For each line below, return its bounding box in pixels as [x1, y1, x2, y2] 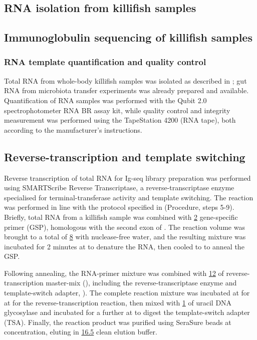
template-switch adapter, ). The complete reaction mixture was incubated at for [4, 287, 250, 298]
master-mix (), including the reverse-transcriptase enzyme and [46, 277, 237, 288]
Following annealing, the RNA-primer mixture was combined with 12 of [4, 267, 224, 278]
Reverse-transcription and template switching [4, 149, 245, 164]
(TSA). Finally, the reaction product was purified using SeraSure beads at [4, 316, 231, 327]
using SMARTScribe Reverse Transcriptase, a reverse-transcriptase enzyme [4, 182, 234, 193]
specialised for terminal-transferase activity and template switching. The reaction [4, 192, 253, 202]
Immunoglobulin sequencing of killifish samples [4, 30, 252, 45]
